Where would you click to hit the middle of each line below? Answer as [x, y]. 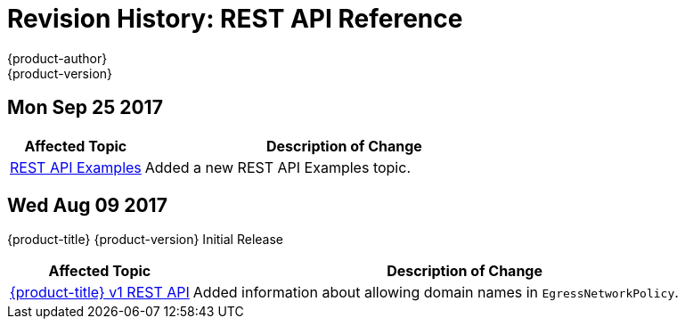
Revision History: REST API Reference [235, 19]
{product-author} [57, 58]
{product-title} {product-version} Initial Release [146, 240]
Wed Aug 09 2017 [87, 206]
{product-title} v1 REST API [100, 293]
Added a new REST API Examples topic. [277, 167]
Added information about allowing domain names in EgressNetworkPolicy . [436, 293]
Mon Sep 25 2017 [85, 108]
